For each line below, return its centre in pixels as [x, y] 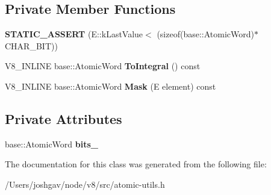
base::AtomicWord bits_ [51, 144]
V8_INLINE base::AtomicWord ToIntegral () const [103, 66]
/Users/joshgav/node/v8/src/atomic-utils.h [85, 184]
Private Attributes [64, 118]
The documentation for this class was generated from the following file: [136, 164]
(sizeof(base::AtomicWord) [205, 34]
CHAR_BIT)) [31, 45]
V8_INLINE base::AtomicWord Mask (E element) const [111, 86]
